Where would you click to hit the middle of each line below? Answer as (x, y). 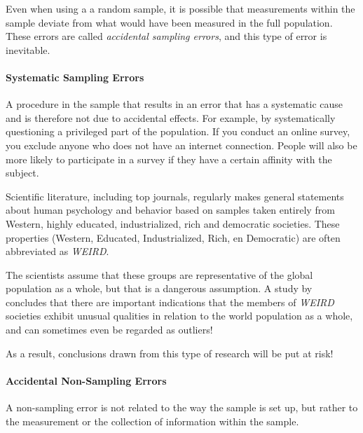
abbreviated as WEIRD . (57, 251)
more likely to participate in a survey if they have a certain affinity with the (169, 159)
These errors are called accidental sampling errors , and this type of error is (166, 36)
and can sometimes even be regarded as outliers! (109, 330)
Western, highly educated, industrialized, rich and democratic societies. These (173, 223)
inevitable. (28, 49)
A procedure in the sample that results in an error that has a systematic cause (174, 104)
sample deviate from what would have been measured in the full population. (169, 22)
